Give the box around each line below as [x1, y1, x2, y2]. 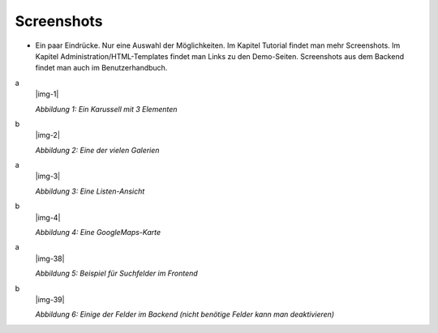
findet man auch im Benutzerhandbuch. [35, 63, 168, 73]
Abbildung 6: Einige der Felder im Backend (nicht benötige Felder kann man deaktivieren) [35, 310, 335, 319]
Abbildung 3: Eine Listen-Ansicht [35, 186, 145, 196]
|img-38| [35, 254, 65, 263]
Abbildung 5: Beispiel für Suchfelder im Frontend [35, 268, 198, 279]
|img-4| [35, 212, 61, 222]
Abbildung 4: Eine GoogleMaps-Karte [35, 228, 161, 237]
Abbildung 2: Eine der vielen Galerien [35, 145, 160, 155]
